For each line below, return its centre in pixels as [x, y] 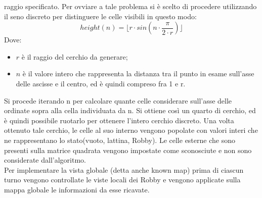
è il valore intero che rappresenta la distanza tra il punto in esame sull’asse [138, 73]
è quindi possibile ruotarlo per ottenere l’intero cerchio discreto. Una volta [119, 120]
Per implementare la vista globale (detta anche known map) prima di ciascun [124, 169]
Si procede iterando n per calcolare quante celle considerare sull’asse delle [118, 100]
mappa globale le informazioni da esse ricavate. [77, 189]
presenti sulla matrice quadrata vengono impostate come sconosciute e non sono [128, 150]
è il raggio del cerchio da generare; [75, 56]
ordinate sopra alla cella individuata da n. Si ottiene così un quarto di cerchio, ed [130, 110]
